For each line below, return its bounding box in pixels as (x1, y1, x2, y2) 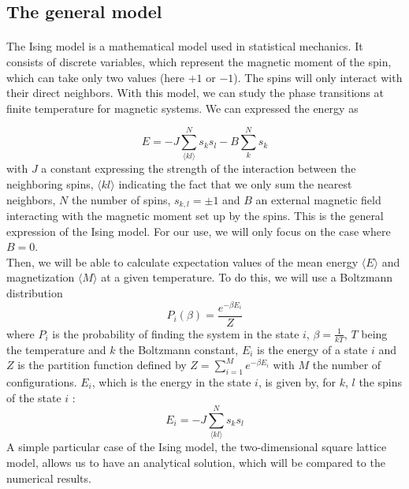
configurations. (6, 374, 77, 390)
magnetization (6, 269, 75, 286)
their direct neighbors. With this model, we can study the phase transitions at (6, 84, 384, 101)
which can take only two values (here (6, 69, 185, 85)
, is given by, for (258, 374, 336, 390)
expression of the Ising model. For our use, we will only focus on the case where (6, 222, 391, 239)
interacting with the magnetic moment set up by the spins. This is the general (6, 207, 384, 224)
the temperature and (6, 341, 106, 357)
